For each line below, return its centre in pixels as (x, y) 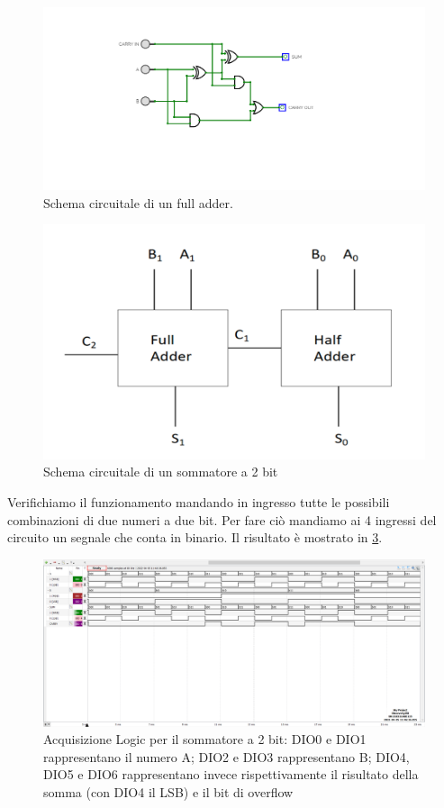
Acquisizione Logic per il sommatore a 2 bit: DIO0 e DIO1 (205, 739)
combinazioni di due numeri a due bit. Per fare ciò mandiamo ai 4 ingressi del (222, 519)
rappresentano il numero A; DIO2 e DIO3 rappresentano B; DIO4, (227, 756)
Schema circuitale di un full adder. (138, 202)
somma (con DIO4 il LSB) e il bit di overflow (168, 791)
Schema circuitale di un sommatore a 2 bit (161, 472)
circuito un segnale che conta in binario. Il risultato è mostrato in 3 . (195, 537)
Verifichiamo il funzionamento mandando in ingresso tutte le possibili (199, 501)
